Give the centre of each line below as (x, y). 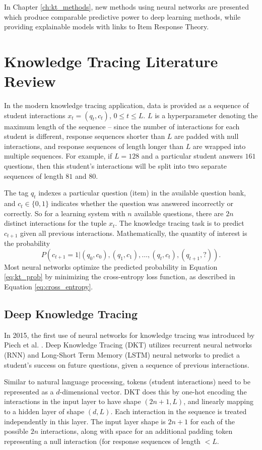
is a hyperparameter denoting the (206, 115)
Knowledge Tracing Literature (111, 61)
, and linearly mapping (219, 401)
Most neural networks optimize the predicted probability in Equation (111, 266)
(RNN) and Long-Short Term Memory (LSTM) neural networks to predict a (122, 355)
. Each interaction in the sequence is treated (179, 411)
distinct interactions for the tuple (55, 223)
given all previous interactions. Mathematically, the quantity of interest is (134, 233)
